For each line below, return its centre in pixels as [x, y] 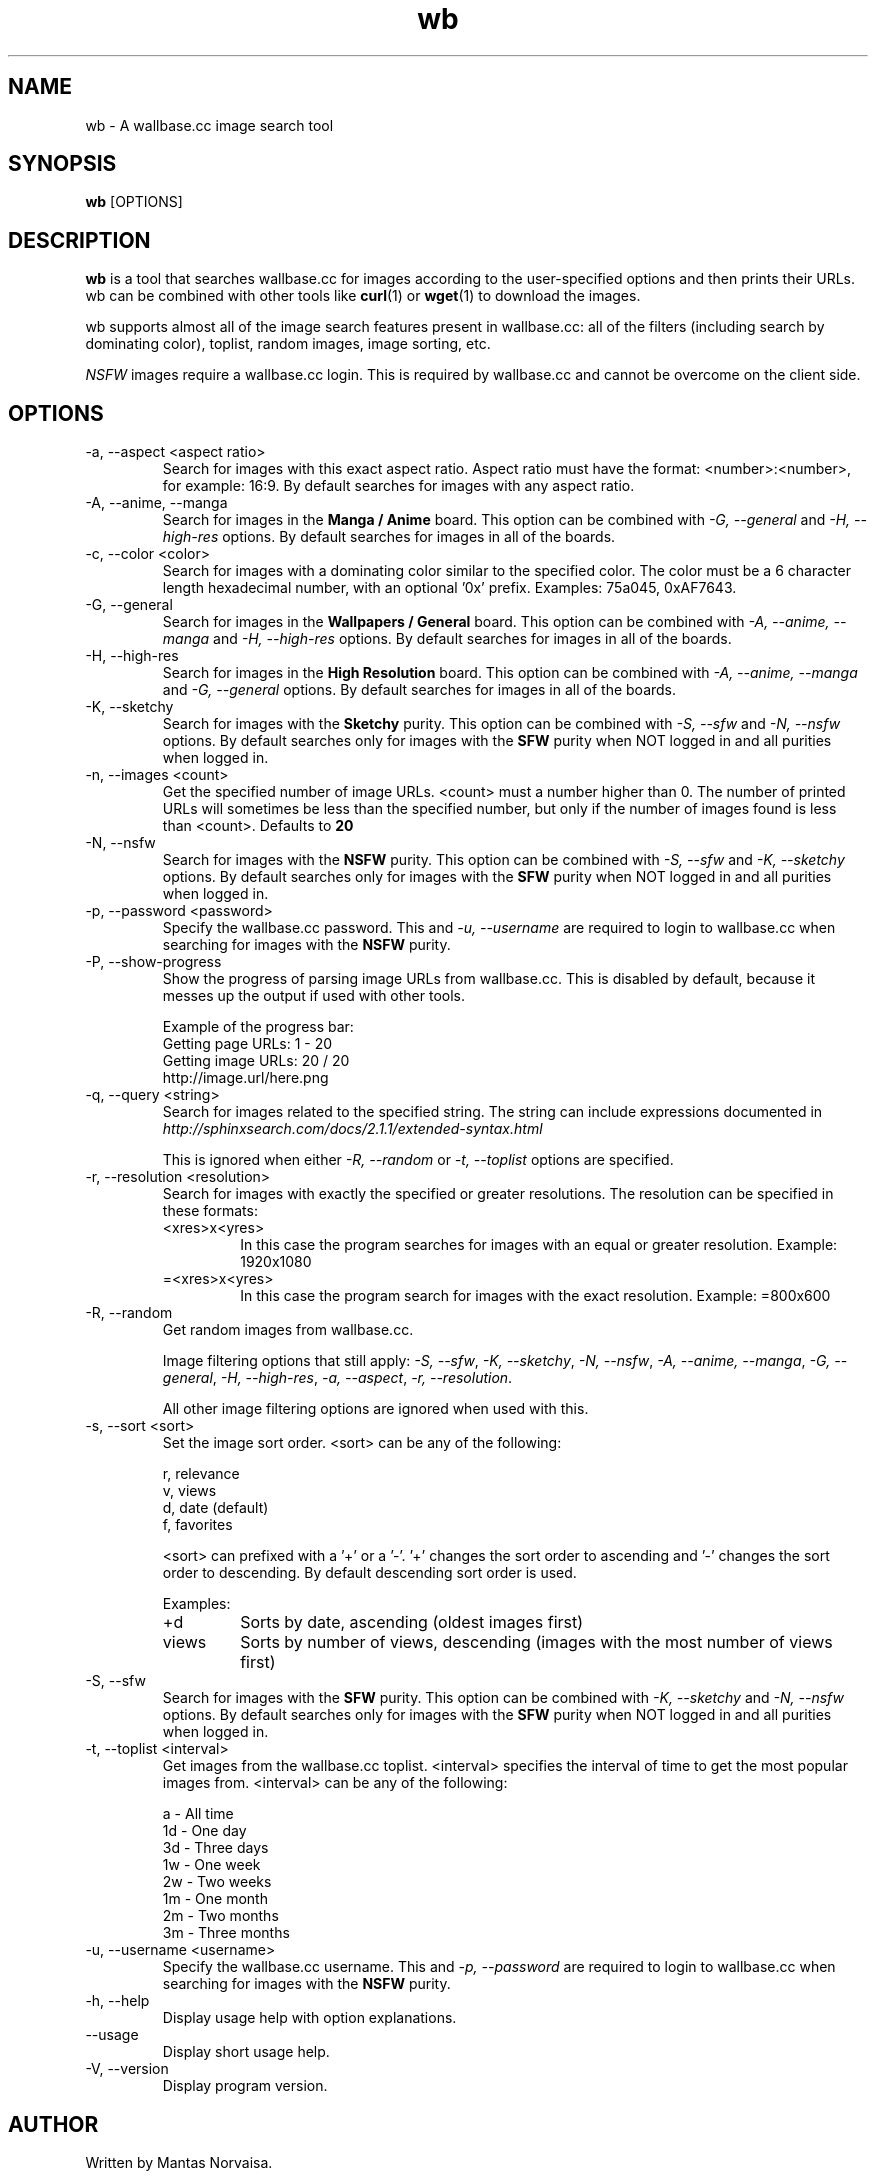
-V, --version [127, 2069]
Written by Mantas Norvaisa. [179, 2162]
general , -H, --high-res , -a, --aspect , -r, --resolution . [337, 1378]
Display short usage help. [246, 2052]
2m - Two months [220, 1916]
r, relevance [201, 1474]
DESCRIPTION [79, 240]
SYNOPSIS [62, 164]
